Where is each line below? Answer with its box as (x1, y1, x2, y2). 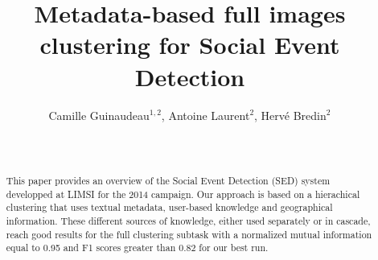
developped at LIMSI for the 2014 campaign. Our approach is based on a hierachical (6, 187, 360, 200)
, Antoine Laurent (161, 106, 250, 123)
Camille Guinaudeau (48, 106, 150, 123)
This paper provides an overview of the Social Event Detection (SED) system (6, 174, 331, 188)
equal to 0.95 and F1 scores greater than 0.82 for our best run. (6, 241, 269, 254)
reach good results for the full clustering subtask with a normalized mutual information (6, 227, 372, 241)
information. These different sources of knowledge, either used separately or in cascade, (6, 214, 371, 228)
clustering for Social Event (39, 28, 340, 61)
